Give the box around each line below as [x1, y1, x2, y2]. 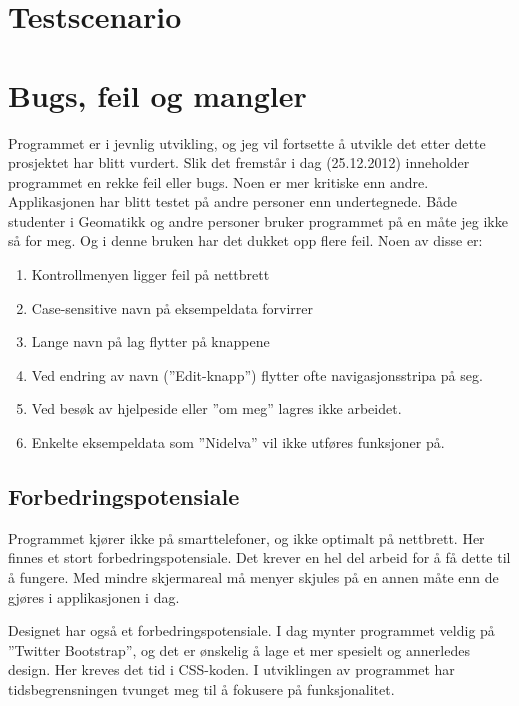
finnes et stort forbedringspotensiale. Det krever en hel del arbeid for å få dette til [8, 547, 511, 568]
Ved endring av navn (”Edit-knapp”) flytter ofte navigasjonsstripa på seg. [31, 364, 483, 385]
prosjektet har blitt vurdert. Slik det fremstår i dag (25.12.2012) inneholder [8, 152, 470, 173]
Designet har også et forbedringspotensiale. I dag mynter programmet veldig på [8, 620, 495, 641]
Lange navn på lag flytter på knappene [31, 331, 270, 352]
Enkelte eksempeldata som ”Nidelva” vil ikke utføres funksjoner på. [31, 432, 445, 453]
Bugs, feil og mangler [8, 74, 307, 115]
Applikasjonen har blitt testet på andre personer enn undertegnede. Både [8, 191, 458, 212]
